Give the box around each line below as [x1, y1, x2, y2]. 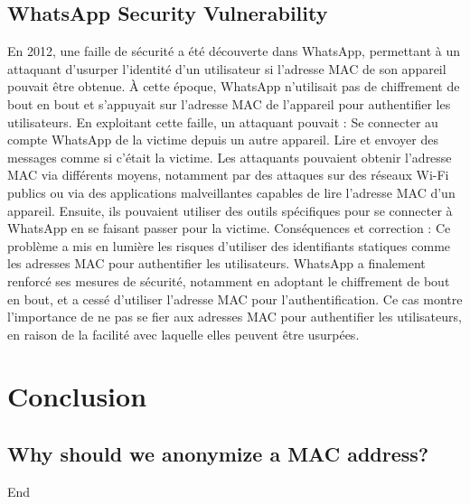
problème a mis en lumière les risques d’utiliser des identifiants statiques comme [7, 236, 451, 255]
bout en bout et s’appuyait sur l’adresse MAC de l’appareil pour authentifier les [7, 94, 451, 113]
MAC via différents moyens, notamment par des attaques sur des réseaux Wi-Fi [7, 165, 449, 184]
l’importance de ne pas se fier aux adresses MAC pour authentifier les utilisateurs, [7, 307, 462, 326]
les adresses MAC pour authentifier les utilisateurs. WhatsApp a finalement [7, 254, 426, 273]
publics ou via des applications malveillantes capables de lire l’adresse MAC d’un [7, 182, 456, 201]
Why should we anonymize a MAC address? [7, 440, 429, 468]
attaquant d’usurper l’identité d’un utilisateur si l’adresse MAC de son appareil [7, 59, 446, 78]
